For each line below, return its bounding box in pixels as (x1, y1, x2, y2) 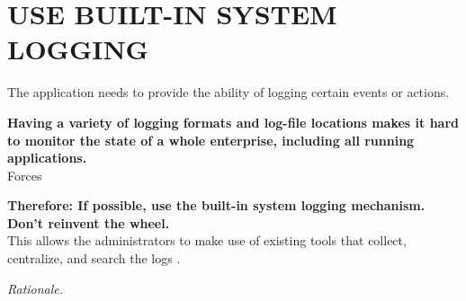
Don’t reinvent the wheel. (7, 213, 170, 232)
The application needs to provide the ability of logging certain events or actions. (7, 83, 450, 102)
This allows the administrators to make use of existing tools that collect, (7, 231, 407, 250)
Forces (7, 165, 42, 184)
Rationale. (7, 279, 64, 297)
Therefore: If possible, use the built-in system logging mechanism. (7, 196, 426, 215)
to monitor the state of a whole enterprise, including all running (7, 130, 415, 149)
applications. (7, 148, 87, 167)
